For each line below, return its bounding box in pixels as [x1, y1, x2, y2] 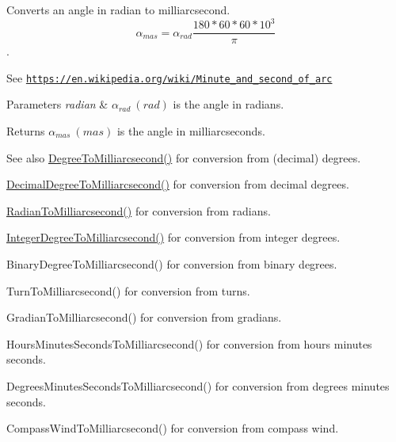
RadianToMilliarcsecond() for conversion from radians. [6, 202, 271, 219]
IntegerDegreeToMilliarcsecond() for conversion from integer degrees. [6, 229, 341, 246]
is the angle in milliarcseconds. [116, 123, 265, 139]
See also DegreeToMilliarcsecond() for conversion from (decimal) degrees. [6, 149, 361, 166]
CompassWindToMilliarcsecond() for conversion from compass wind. [6, 420, 339, 436]
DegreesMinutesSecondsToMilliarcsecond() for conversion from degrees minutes [6, 377, 390, 394]
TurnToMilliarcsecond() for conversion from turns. [6, 282, 250, 299]
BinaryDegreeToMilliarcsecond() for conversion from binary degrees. [6, 255, 337, 272]
